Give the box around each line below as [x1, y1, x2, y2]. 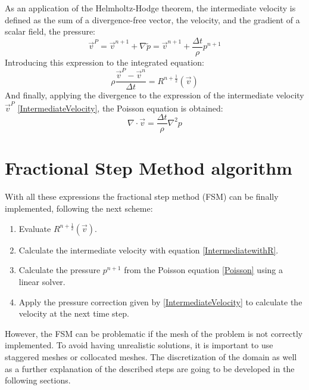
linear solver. [18, 276, 65, 288]
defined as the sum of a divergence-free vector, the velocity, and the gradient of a [5, 13, 300, 26]
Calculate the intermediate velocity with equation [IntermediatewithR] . [18, 243, 279, 256]
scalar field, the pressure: [5, 25, 96, 38]
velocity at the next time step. [18, 307, 129, 320]
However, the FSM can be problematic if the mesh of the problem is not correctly [5, 327, 303, 339]
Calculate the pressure [18, 264, 101, 276]
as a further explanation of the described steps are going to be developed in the [5, 362, 295, 374]
